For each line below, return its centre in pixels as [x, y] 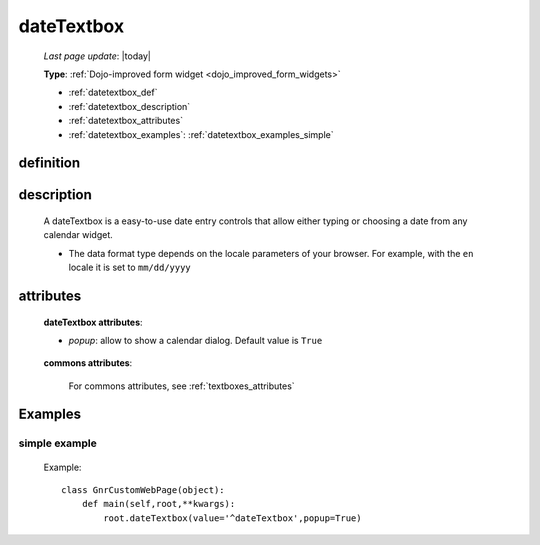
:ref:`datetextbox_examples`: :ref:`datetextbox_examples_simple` [201, 134]
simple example [57, 443]
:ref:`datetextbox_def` [113, 92]
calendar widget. [78, 235]
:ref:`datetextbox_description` [129, 106]
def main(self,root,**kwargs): [158, 504]
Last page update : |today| [97, 56]
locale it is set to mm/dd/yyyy [130, 267]
